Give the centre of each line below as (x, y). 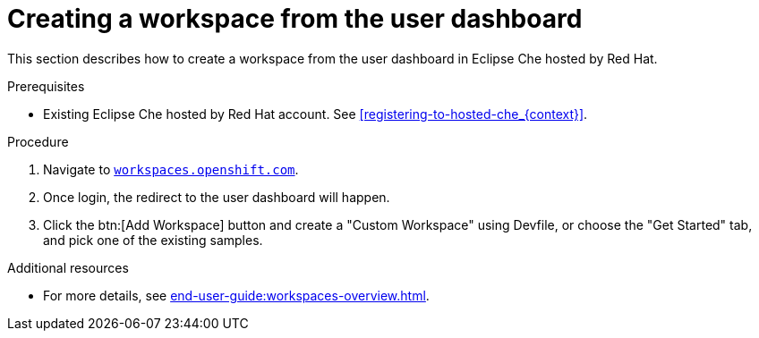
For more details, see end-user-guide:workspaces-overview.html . (236, 295)
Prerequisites (46, 86)
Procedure (38, 141)
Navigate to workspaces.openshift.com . (171, 169)
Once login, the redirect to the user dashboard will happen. (217, 197)
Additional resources (68, 267)
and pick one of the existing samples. (153, 240)
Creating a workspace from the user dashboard (295, 19)
